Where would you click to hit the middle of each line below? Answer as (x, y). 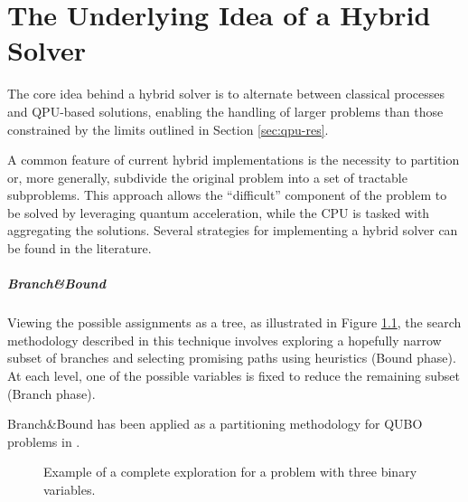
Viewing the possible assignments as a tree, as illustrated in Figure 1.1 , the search (234, 322)
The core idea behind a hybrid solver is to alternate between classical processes (226, 94)
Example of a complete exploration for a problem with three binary (230, 472)
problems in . (44, 441)
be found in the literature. (80, 248)
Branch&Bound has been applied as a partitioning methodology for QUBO (215, 424)
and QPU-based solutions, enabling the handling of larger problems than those (225, 111)
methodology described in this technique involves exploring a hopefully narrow (225, 340)
